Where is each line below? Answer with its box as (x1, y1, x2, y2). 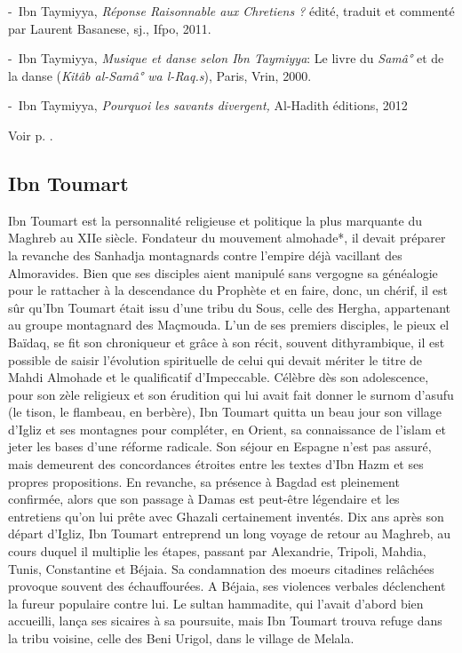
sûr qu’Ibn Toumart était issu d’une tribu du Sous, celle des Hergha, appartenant (8, 298, 451, 316)
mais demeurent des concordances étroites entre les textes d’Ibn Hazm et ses (8, 455, 424, 474)
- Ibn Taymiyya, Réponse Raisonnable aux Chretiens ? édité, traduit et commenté (8, 2, 455, 20)
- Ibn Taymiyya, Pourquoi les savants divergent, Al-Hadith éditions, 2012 (8, 96, 408, 115)
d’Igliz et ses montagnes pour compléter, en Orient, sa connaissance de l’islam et (8, 419, 446, 438)
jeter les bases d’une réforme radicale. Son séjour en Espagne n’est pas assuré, (8, 437, 432, 456)
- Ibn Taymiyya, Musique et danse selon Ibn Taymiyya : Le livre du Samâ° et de (8, 49, 444, 68)
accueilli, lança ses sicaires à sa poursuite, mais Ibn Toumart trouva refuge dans (8, 611, 442, 630)
